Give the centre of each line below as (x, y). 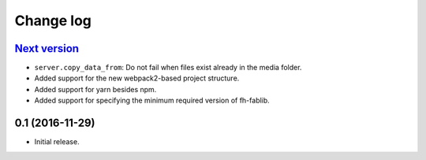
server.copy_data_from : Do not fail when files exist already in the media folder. (168, 68)
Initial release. (57, 142)
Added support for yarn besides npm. (95, 89)
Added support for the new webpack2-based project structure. (137, 78)
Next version (47, 48)
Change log (53, 20)
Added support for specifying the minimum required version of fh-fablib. (152, 100)
